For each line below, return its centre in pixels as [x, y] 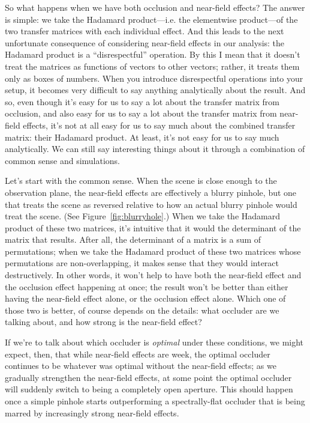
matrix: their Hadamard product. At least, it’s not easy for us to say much [142, 137]
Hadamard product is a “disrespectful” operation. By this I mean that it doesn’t [153, 54]
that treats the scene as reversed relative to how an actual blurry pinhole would [151, 204]
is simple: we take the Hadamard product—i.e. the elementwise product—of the [151, 19]
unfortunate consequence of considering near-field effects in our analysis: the [145, 42]
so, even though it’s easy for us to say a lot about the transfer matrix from [142, 101]
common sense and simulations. [63, 160]
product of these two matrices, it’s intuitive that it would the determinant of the [153, 227]
